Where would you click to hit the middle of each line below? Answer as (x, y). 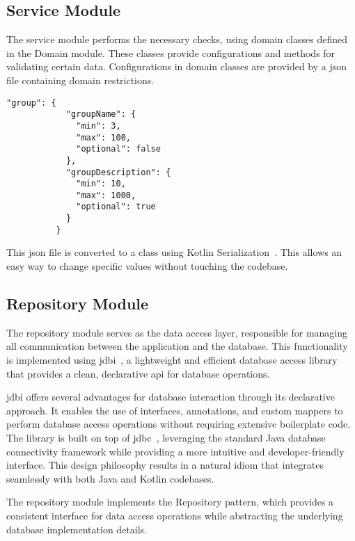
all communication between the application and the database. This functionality (177, 346)
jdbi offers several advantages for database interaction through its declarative (171, 397)
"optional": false (118, 149)
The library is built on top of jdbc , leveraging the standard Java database (166, 437)
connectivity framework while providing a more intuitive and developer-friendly (175, 451)
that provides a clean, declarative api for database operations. (138, 373)
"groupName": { (101, 114)
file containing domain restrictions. (80, 80)
